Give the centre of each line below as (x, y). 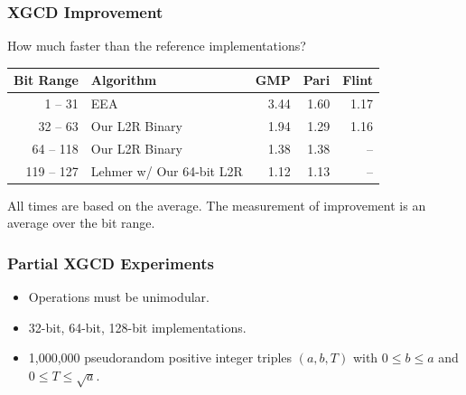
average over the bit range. (81, 223)
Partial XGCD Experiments (111, 263)
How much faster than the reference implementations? (157, 46)
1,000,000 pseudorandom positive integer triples (160, 357)
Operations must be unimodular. (119, 297)
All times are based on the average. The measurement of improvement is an (217, 205)
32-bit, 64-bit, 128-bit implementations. (137, 327)
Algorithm (124, 80)
